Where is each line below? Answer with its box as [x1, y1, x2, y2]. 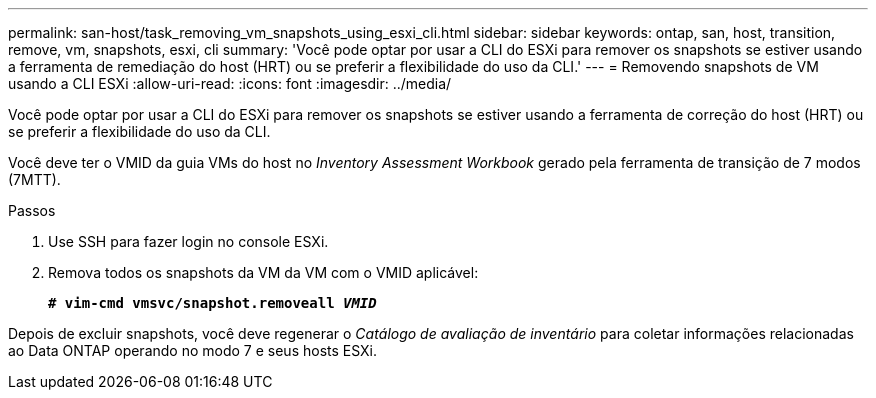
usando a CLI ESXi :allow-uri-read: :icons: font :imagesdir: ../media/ [8, 75, 452, 92]
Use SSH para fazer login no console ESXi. [48, 233, 329, 250]
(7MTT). [8, 171, 61, 188]
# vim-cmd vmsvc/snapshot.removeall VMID [48, 295, 377, 311]
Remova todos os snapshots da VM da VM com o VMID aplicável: [48, 264, 479, 281]
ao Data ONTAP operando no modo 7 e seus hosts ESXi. [8, 342, 378, 359]
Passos [8, 202, 56, 219]
